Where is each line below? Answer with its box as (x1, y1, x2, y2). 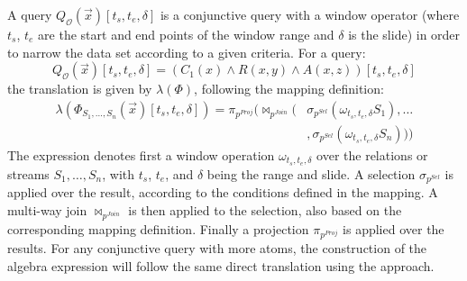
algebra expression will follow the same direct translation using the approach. (7, 256, 435, 275)
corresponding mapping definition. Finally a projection (7, 219, 309, 238)
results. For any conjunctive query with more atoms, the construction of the (7, 239, 427, 257)
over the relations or (316, 145, 428, 164)
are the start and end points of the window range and (38, 25, 334, 43)
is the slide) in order (348, 25, 461, 43)
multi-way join (7, 200, 87, 219)
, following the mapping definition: (194, 79, 384, 98)
